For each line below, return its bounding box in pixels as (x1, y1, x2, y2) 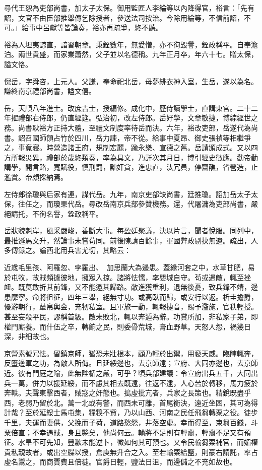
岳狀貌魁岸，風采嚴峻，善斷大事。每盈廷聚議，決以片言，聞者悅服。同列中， (4, 225, 258, 236)
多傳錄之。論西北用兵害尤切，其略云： (4, 245, 131, 255)
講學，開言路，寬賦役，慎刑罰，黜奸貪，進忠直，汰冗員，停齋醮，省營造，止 (4, 162, 258, 172)
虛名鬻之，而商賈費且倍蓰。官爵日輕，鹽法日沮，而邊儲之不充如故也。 (4, 456, 237, 467)
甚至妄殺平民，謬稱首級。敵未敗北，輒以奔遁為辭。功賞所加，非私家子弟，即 (4, 311, 258, 322)
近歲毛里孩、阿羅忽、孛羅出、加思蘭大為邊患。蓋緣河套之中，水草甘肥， (4, 262, 248, 273)
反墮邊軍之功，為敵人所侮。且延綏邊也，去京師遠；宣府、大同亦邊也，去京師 (4, 358, 258, 368)
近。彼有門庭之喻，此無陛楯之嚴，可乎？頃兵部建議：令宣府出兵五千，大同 (4, 368, 251, 378)
